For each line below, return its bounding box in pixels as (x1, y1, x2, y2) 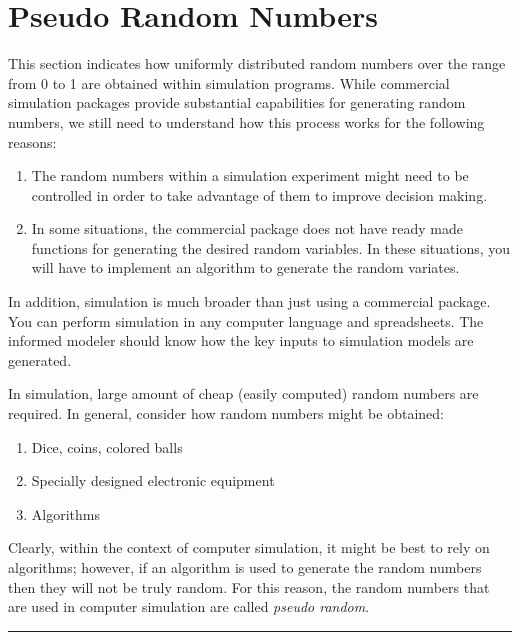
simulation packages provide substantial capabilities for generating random (8, 92, 466, 113)
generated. (8, 349, 72, 370)
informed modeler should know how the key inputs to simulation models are (8, 330, 474, 351)
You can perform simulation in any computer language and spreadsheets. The (8, 310, 484, 331)
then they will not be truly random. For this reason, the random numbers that (8, 576, 490, 597)
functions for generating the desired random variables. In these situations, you (31, 237, 511, 258)
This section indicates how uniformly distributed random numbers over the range (8, 53, 506, 74)
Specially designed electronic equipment (31, 470, 275, 491)
